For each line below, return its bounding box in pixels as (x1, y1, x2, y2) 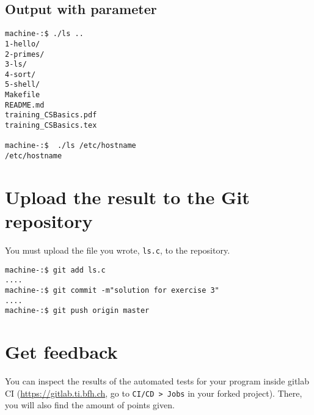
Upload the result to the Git (5, 184, 250, 209)
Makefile (5, 90, 40, 100)
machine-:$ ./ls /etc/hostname (5, 141, 136, 150)
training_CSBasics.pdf (5, 111, 97, 120)
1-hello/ (5, 39, 40, 48)
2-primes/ (5, 50, 45, 59)
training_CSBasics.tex (5, 121, 97, 130)
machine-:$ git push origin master (5, 306, 150, 315)
